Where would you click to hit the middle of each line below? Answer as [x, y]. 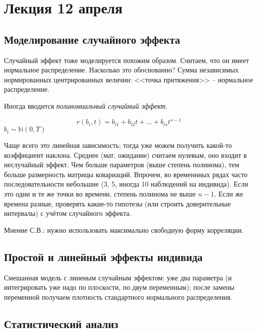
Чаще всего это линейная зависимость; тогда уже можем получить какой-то [118, 145]
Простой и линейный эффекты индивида [103, 256]
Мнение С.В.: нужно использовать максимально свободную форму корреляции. [124, 230]
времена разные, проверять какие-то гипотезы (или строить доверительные [118, 203]
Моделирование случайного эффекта [92, 39]
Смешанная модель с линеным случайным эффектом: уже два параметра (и [118, 277]
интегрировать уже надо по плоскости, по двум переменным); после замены [119, 287]
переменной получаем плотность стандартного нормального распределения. [118, 297]
